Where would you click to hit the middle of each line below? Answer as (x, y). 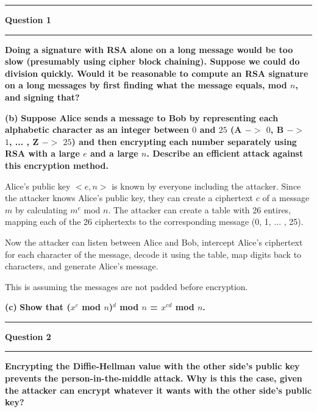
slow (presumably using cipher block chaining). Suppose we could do (152, 61)
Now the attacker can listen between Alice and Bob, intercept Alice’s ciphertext (154, 242)
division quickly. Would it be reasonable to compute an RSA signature (157, 73)
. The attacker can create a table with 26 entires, (200, 209)
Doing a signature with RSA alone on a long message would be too (149, 49)
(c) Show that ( (38, 307)
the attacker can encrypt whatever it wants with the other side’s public (158, 390)
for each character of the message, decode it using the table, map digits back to (153, 254)
